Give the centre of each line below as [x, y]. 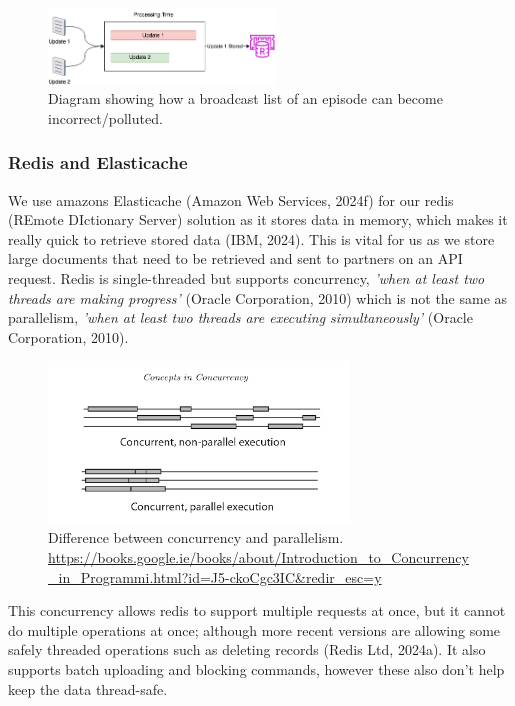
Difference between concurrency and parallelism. [196, 537]
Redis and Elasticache [98, 162]
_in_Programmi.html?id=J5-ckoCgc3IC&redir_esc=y [215, 576]
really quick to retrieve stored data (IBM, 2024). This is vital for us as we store [251, 238]
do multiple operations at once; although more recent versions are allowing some [254, 629]
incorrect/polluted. [105, 117]
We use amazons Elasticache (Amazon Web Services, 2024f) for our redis [231, 199]
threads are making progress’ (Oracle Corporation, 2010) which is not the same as [258, 297]
